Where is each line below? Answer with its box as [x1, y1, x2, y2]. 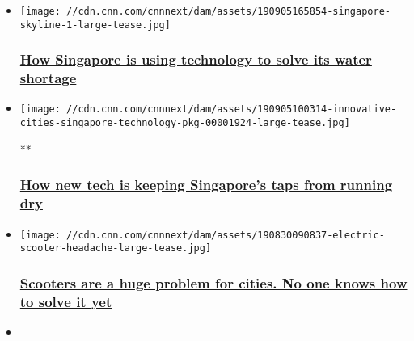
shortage [19, 68, 77, 88]
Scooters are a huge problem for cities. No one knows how [19, 272, 408, 293]
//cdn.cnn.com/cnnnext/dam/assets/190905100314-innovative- [66, 103, 397, 116]
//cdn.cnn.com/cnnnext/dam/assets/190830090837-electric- [66, 229, 385, 241]
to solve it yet [19, 291, 112, 311]
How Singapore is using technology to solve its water [19, 49, 372, 69]
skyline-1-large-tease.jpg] [19, 19, 171, 31]
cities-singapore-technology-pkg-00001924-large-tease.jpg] [19, 117, 350, 129]
